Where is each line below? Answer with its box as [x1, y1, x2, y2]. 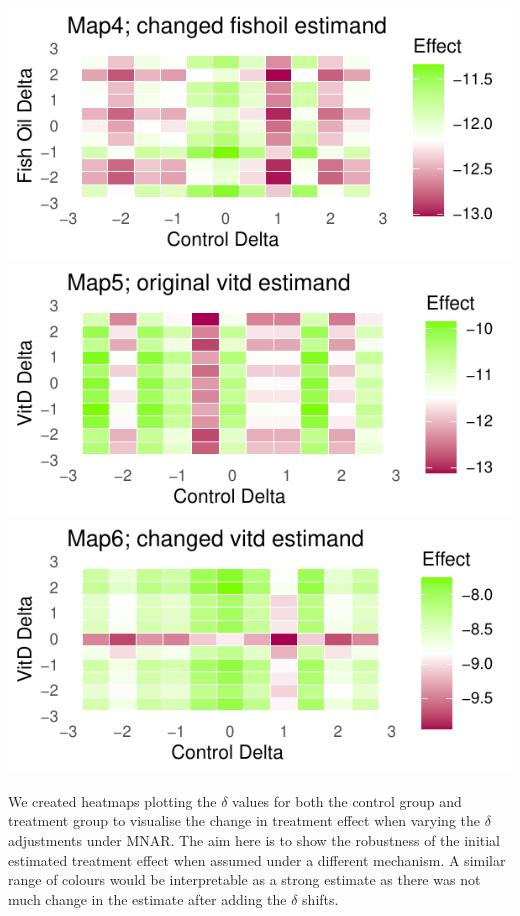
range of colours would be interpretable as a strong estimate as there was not [8, 869, 481, 890]
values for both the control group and [232, 790, 462, 811]
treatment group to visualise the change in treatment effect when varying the [8, 810, 480, 831]
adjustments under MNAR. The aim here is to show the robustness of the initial [8, 829, 501, 850]
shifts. [302, 888, 339, 909]
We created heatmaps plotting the [8, 790, 217, 811]
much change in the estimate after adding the [8, 888, 287, 909]
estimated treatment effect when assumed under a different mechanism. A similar [8, 849, 506, 870]
